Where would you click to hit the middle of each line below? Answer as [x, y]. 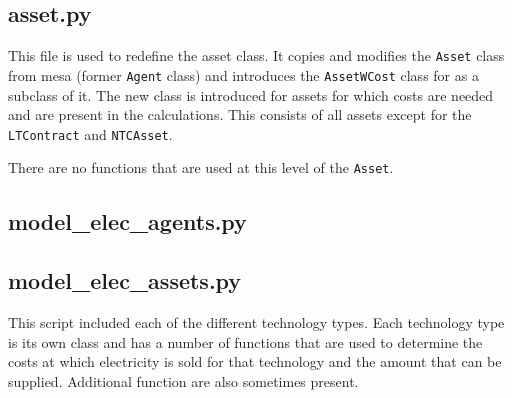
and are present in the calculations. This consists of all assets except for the [240, 114]
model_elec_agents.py [127, 221]
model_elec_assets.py [125, 280]
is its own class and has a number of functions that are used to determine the [245, 341]
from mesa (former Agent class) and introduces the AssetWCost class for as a [243, 74]
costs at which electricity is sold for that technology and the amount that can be [255, 361]
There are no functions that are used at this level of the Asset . [201, 167]
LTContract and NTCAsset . [90, 133]
